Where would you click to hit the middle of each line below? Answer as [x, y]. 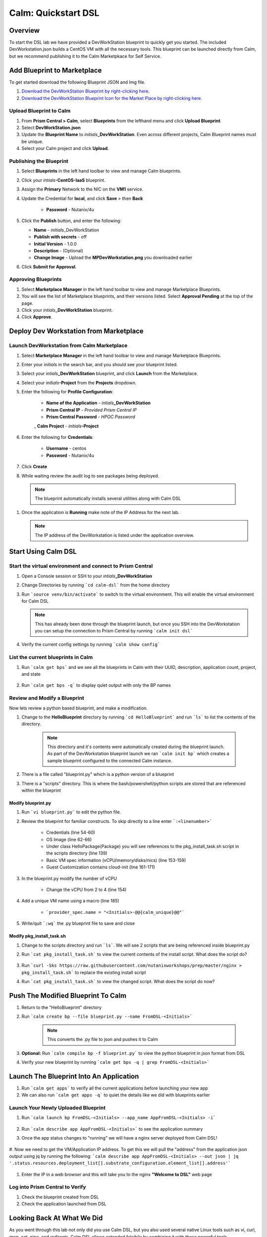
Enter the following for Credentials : [58, 437]
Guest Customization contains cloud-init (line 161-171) [101, 867]
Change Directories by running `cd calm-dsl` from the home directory [96, 585]
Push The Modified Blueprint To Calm [68, 995]
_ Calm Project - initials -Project [66, 426]
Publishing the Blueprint [39, 161]
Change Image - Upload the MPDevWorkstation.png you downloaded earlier [113, 258]
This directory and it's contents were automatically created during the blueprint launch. [136, 747]
